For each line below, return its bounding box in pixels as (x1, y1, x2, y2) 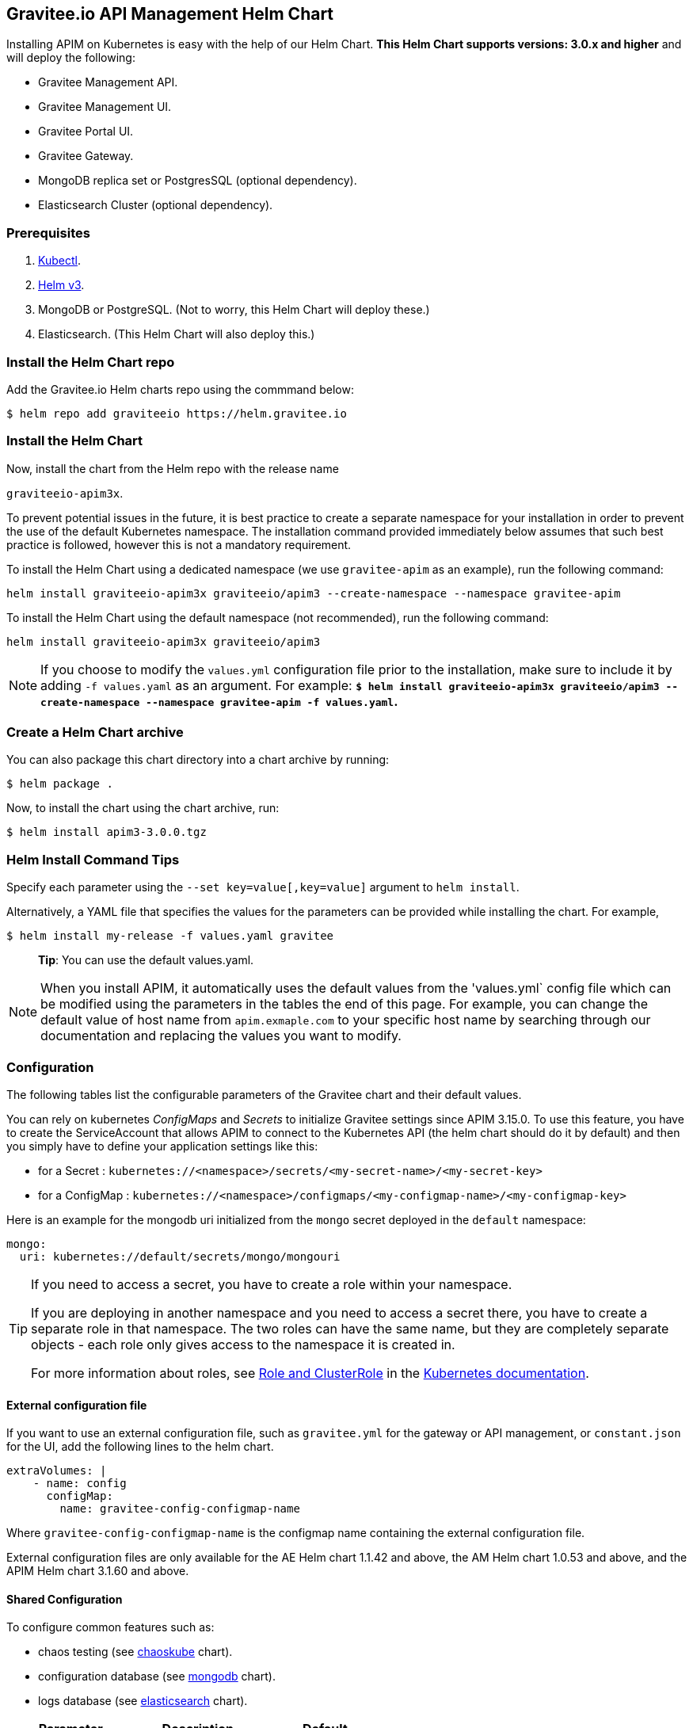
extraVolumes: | (6, 1464, 107, 1478)
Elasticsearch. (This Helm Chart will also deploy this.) (38, 327, 315, 341)
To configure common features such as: (6, 1620, 215, 1635)
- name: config (32, 1477, 127, 1490)
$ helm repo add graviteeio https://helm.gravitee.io (6, 406, 347, 420)
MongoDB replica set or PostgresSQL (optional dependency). (38, 174, 357, 188)
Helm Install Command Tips (6, 851, 180, 868)
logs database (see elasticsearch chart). (38, 1694, 248, 1708)
